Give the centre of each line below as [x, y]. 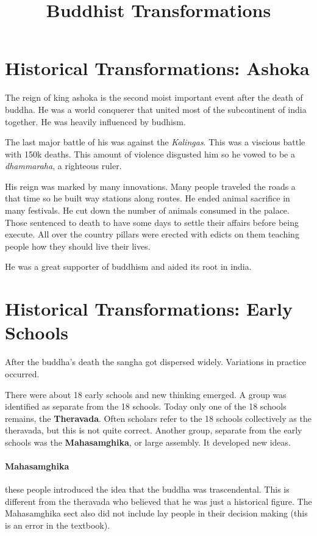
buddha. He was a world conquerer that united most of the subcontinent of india [156, 109]
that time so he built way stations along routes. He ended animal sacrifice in [148, 198]
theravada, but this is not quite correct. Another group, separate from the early [154, 430]
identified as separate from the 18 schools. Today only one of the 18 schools [146, 406]
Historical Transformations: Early [149, 309]
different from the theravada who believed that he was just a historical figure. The [158, 501]
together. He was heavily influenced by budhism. [95, 121]
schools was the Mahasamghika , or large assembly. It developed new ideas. [148, 442]
